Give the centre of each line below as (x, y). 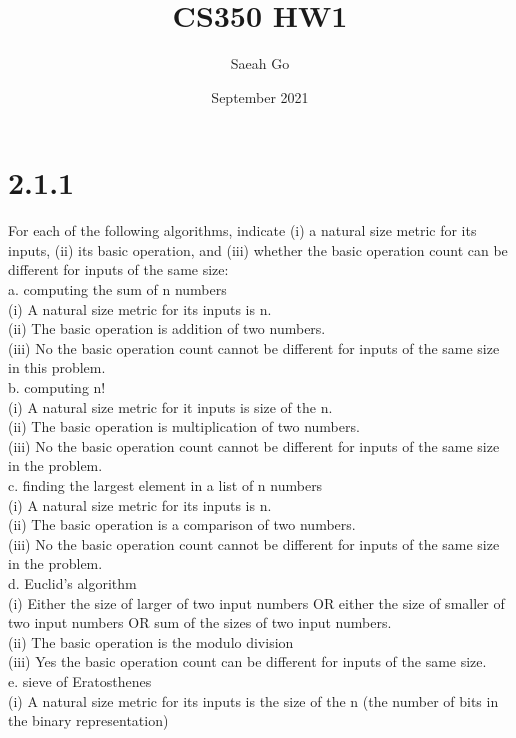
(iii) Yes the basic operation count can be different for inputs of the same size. (247, 661)
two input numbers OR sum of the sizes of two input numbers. (200, 622)
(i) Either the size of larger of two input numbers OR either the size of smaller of (256, 602)
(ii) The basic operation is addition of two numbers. (167, 328)
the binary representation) (88, 720)
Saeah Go (260, 63)
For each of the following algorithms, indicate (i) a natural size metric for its (242, 230)
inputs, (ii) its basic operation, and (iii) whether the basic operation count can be (258, 249)
